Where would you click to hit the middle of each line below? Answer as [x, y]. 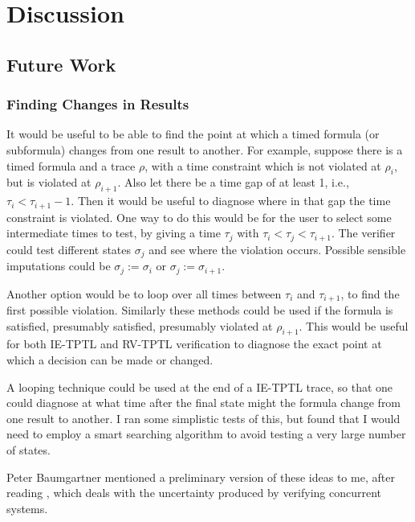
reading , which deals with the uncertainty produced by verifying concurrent [194, 493]
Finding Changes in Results [98, 104]
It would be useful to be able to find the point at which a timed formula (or [193, 134]
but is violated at [49, 182]
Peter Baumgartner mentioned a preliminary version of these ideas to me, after [201, 477]
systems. [27, 508]
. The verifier [363, 233]
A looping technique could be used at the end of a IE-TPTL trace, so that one [200, 386]
